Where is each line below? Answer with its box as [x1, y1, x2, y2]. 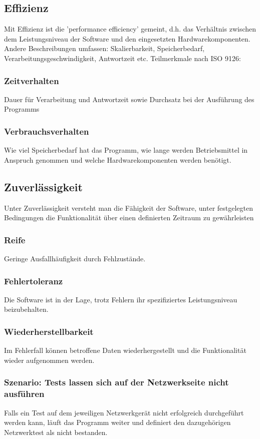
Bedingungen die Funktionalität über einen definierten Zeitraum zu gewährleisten [4, 212, 254, 223]
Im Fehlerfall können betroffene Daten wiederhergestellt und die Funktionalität [4, 345, 246, 355]
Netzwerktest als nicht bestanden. [4, 426, 108, 437]
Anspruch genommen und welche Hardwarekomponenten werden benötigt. [4, 154, 231, 165]
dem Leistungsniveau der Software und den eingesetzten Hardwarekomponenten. [4, 33, 250, 44]
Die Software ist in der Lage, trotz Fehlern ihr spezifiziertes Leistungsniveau [4, 294, 237, 304]
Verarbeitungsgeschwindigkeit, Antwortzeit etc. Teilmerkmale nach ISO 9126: [4, 53, 241, 63]
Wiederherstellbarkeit [4, 325, 94, 337]
